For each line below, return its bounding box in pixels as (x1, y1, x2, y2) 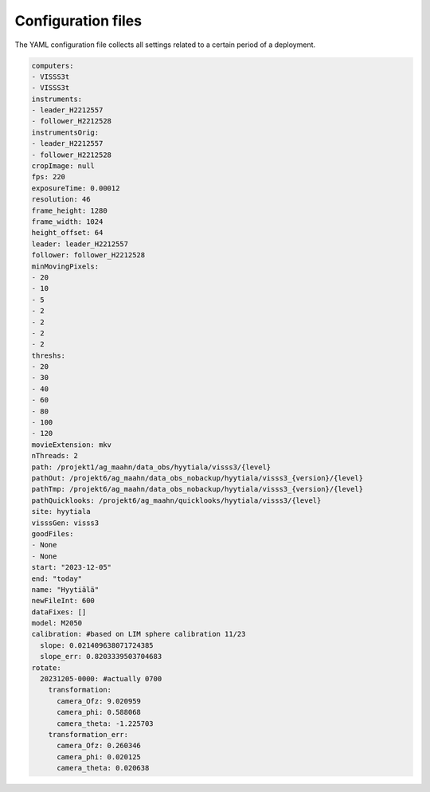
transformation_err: (48, 730, 129, 739)
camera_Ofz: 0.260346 (57, 741, 141, 751)
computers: (31, 61, 74, 70)
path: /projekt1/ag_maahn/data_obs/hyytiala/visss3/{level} (31, 462, 272, 472)
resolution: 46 (31, 195, 91, 204)
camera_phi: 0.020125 (57, 752, 141, 761)
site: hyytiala (31, 507, 91, 516)
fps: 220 (31, 172, 66, 182)
